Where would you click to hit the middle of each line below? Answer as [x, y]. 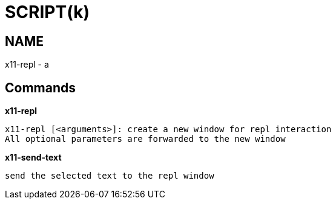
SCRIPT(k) [47, 12]
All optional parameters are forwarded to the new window [145, 139]
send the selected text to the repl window [110, 176]
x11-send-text [33, 158]
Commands [41, 88]
